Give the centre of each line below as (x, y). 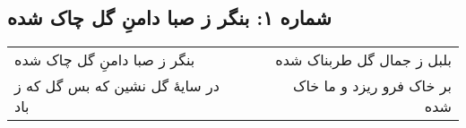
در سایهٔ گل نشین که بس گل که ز (117, 86)
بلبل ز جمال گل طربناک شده (363, 60)
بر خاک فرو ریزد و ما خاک (372, 86)
